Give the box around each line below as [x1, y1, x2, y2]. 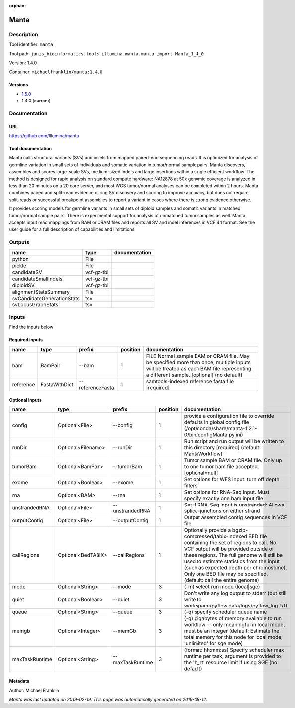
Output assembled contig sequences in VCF [184, 514, 287, 521]
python [12, 255, 29, 262]
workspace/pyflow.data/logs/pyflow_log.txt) [184, 602, 288, 609]
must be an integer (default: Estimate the [184, 627, 280, 634]
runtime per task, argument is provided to [184, 652, 281, 659]
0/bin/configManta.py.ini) [184, 431, 243, 438]
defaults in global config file [184, 418, 249, 425]
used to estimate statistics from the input [184, 558, 280, 565]
